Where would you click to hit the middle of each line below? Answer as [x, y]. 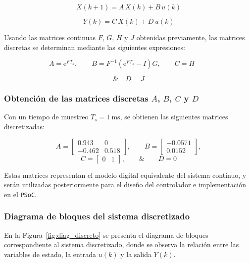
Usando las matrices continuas [50, 37]
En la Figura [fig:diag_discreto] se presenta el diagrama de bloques [106, 235]
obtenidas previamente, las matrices [191, 37]
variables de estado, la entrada [50, 254]
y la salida [136, 254]
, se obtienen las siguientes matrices [174, 117]
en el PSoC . [20, 194]
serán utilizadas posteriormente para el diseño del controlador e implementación [125, 184]
